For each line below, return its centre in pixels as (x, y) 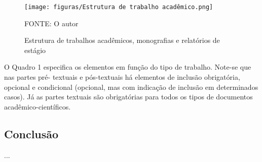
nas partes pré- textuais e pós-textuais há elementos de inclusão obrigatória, (122, 77)
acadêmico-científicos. (38, 106)
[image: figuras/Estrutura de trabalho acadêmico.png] (119, 7)
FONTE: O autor (51, 23)
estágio (35, 50)
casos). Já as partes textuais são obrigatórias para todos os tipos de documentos (128, 97)
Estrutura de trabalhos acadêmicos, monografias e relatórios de (122, 40)
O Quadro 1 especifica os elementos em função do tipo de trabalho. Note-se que (128, 67)
